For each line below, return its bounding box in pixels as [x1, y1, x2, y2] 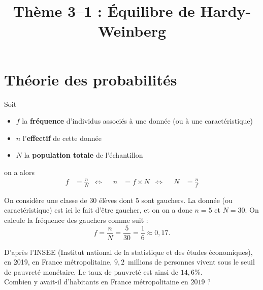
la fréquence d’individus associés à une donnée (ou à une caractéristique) [22, 115, 253, 126]
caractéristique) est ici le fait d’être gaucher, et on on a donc [4, 205, 192, 215]
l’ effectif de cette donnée [22, 132, 102, 143]
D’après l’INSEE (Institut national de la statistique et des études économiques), [4, 246, 253, 257]
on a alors [4, 166, 35, 177]
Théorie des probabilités [4, 69, 177, 90]
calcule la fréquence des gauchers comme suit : [4, 215, 148, 225]
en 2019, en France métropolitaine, [4, 256, 112, 267]
